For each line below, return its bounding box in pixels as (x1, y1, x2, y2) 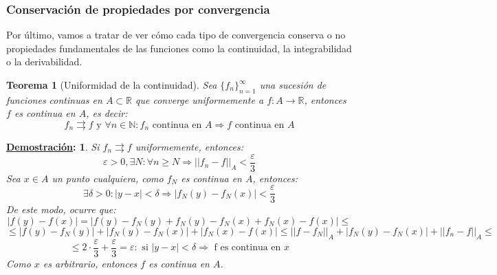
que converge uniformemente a (135, 92, 264, 107)
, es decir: (86, 106, 128, 120)
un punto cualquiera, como (52, 170, 164, 185)
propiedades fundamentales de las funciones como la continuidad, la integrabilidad (6, 41, 352, 55)
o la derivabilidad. (6, 54, 82, 69)
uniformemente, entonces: (135, 139, 243, 153)
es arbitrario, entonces (43, 256, 137, 270)
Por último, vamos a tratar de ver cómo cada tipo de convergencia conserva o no (6, 27, 346, 42)
